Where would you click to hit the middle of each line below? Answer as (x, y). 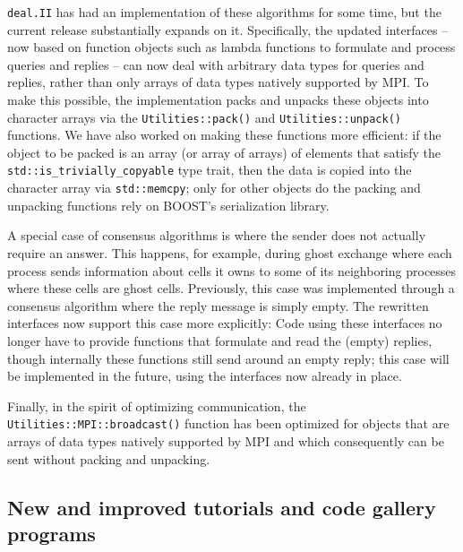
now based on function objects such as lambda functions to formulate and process (231, 47)
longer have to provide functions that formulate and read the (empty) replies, (220, 340)
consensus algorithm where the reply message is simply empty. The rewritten (218, 305)
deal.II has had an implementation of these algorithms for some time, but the (224, 12)
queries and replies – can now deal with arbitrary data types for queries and (216, 64)
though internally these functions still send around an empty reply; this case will (228, 358)
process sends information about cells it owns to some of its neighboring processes (232, 270)
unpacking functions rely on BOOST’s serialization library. (168, 205)
